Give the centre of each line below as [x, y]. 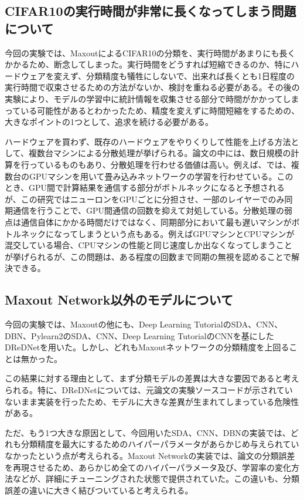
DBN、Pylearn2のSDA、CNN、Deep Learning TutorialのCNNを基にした [139, 335]
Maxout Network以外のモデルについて [119, 300]
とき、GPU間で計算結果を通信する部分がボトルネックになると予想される [145, 187]
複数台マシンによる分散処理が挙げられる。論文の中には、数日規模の [160, 153]
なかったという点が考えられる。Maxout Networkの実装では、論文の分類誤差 [150, 456]
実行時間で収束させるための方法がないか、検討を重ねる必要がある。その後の [152, 87]
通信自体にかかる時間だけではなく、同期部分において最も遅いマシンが [156, 222]
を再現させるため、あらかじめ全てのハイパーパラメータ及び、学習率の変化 [148, 467]
